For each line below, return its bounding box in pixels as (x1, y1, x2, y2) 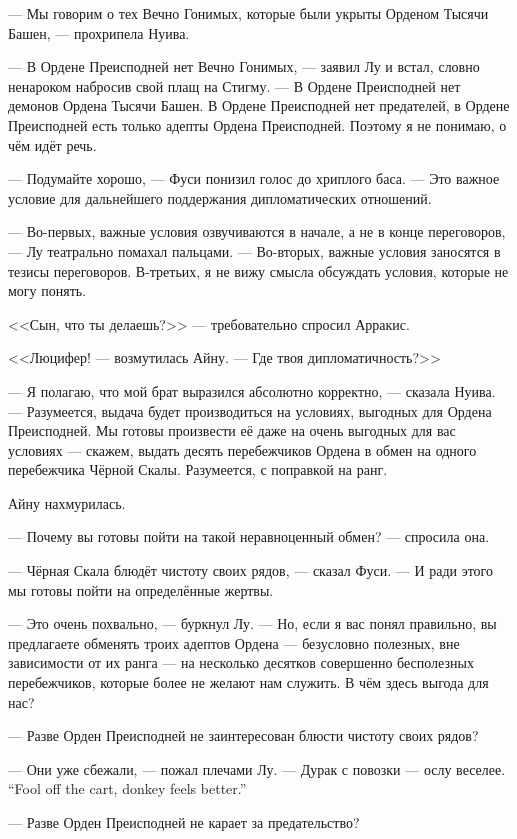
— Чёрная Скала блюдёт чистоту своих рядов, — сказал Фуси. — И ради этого (8, 560, 494, 581)
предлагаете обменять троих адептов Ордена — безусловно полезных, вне (8, 632, 460, 653)
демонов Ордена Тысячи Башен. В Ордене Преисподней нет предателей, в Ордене (8, 95, 510, 116)
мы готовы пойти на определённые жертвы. (8, 579, 274, 600)
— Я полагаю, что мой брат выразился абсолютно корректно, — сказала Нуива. (8, 380, 496, 401)
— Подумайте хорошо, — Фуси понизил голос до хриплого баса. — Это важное (8, 168, 500, 189)
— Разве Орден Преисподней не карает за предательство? (8, 812, 360, 832)
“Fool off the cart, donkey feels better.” (8, 778, 247, 799)
